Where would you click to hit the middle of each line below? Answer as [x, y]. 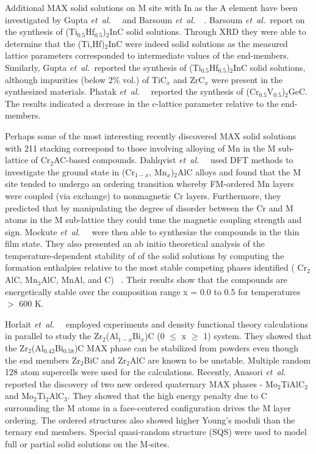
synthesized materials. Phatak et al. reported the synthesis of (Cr [132, 91]
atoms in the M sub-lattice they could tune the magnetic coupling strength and [153, 220]
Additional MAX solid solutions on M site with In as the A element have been [151, 7]
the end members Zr [43, 360]
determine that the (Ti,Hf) [55, 43]
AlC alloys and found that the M [239, 171]
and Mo [20, 396]
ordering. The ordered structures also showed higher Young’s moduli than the [150, 419]
